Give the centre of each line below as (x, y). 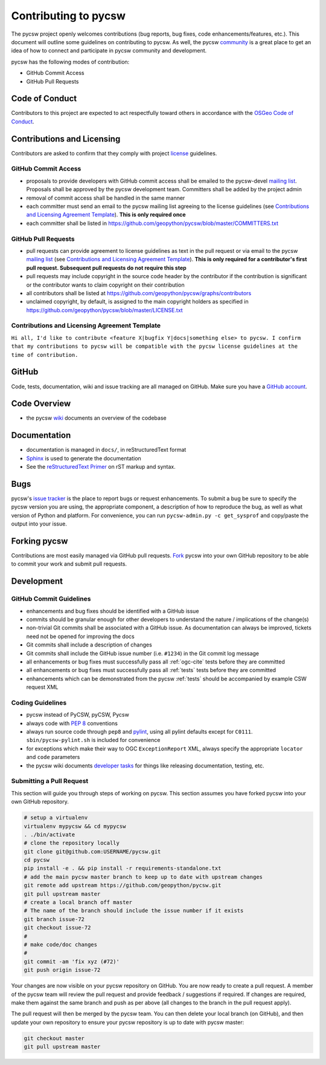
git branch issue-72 (54, 919)
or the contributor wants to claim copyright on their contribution (105, 285)
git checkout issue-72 (57, 928)
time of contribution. (45, 355)
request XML (42, 687)
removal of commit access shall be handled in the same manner (106, 198)
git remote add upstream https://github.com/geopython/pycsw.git (123, 885)
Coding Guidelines (39, 703)
